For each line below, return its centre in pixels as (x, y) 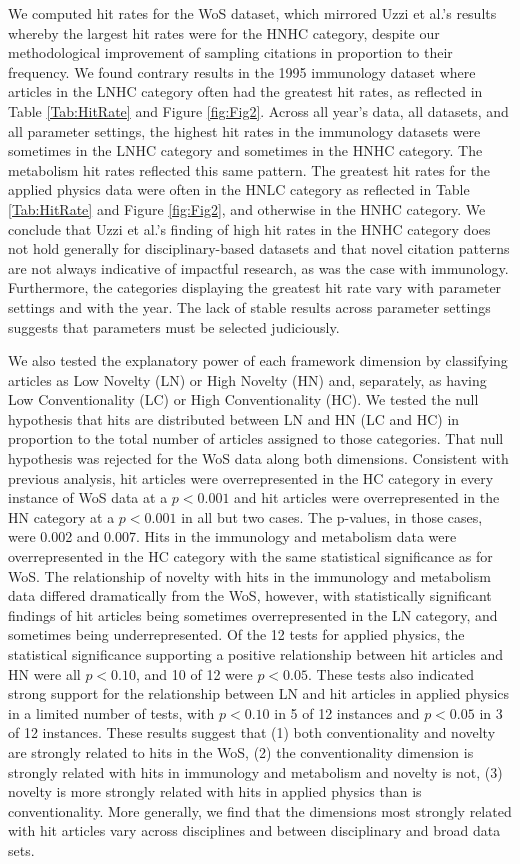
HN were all (44, 673)
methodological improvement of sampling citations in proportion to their (230, 52)
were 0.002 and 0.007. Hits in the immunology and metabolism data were (232, 536)
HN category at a (61, 516)
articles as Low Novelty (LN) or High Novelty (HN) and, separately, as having (247, 379)
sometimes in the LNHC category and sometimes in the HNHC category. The (245, 150)
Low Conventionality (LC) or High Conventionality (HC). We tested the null (243, 399)
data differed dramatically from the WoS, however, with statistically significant (250, 595)
